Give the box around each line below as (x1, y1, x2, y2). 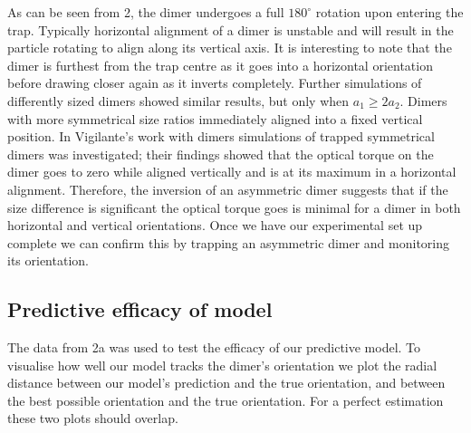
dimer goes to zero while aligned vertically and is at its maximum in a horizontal (7, 162, 457, 181)
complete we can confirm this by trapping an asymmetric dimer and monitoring (7, 233, 450, 252)
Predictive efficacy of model (7, 295, 273, 323)
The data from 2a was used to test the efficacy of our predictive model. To (7, 338, 421, 357)
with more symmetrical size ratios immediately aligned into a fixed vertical (7, 109, 423, 128)
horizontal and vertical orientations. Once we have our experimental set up (7, 216, 423, 235)
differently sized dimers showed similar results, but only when (7, 91, 350, 110)
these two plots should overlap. (7, 409, 178, 428)
